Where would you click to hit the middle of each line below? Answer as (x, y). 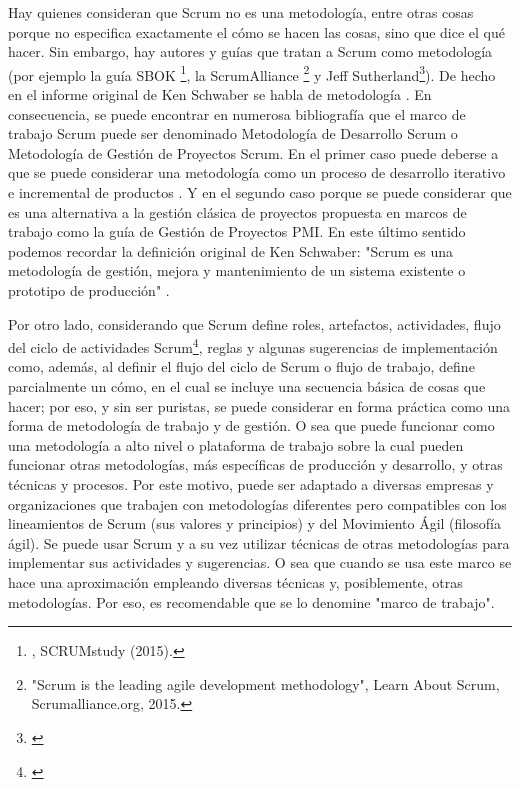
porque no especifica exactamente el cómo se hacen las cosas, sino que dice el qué (256, 31)
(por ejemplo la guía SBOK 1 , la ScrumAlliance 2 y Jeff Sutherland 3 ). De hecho (252, 73)
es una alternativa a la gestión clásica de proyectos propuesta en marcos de (237, 211)
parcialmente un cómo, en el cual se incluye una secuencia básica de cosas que (247, 386)
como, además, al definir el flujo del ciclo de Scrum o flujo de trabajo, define (241, 366)
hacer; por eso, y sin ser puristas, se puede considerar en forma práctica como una (259, 405)
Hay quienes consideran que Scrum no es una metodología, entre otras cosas (241, 12)
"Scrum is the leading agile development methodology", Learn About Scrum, (265, 683)
